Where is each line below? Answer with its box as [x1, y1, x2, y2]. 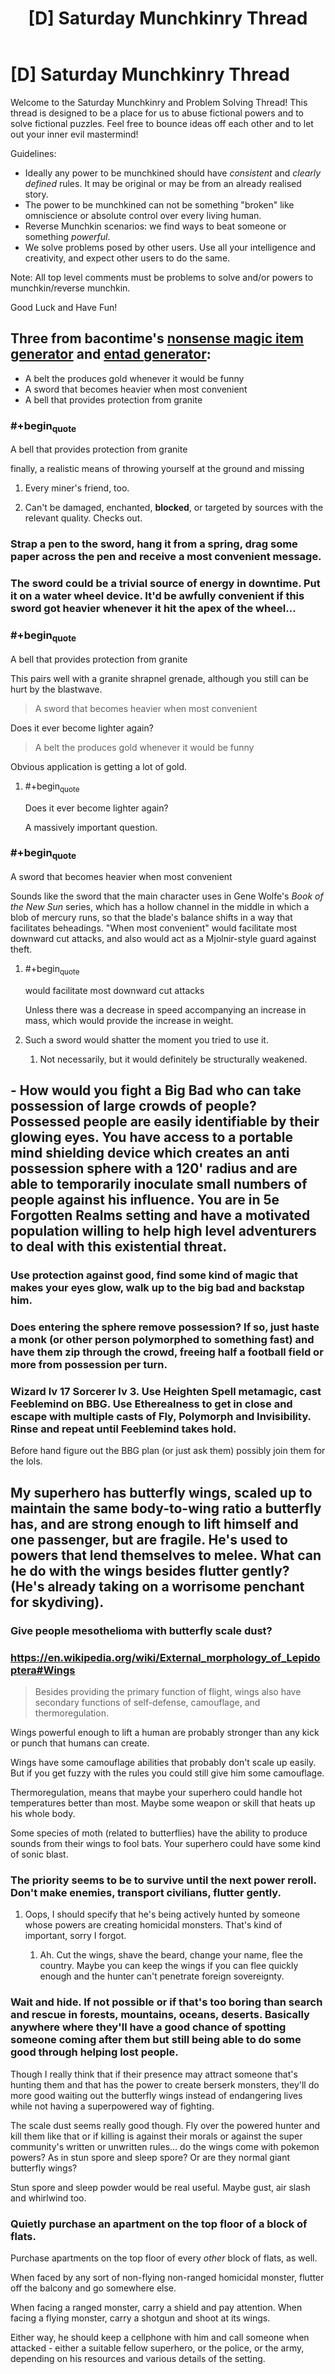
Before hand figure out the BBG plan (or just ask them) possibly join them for [10, 1445, 326, 1457]
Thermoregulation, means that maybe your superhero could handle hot [10, 1787, 303, 1799]
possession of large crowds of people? [10, 1098, 257, 1115]
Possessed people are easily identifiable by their [10, 1113, 320, 1131]
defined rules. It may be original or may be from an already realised [24, 177, 302, 189]
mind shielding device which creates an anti [10, 1145, 290, 1162]
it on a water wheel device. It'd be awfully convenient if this [10, 589, 305, 603]
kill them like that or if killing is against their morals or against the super [10, 2130, 303, 2142]
